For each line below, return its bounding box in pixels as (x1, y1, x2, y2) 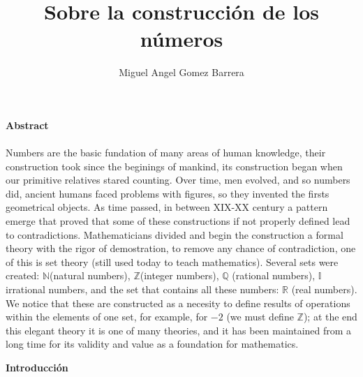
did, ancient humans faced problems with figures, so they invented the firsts (6, 186, 329, 200)
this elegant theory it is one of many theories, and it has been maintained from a (6, 323, 352, 337)
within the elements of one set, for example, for (6, 309, 208, 324)
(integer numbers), (140, 268, 219, 283)
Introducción (6, 360, 68, 374)
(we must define (226, 309, 294, 324)
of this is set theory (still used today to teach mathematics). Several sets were (6, 254, 339, 269)
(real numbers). (291, 282, 357, 297)
